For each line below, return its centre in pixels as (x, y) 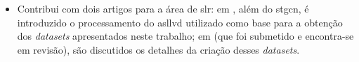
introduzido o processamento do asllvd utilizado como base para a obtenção (180, 22)
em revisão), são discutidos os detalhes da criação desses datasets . (158, 49)
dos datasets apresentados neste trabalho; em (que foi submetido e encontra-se (185, 36)
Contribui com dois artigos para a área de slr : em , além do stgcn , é (163, 8)
